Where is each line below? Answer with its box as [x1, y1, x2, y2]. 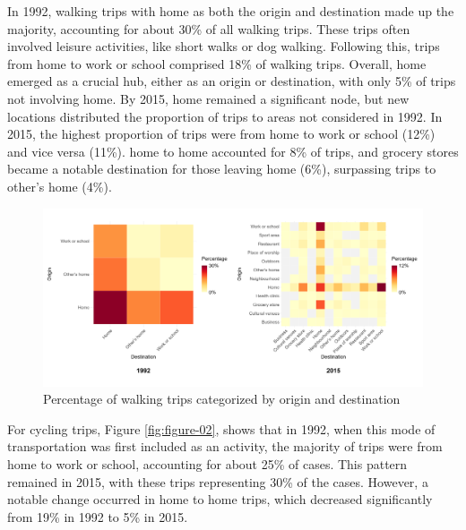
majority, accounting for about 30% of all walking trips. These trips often [7, 19, 410, 38]
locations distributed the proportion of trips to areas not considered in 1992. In [7, 107, 443, 125]
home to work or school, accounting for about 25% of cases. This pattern [7, 455, 408, 474]
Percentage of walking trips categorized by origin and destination [43, 389, 401, 408]
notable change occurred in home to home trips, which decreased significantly [7, 490, 433, 509]
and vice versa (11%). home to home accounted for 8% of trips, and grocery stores [7, 141, 459, 160]
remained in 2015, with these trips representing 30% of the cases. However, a [7, 472, 428, 491]
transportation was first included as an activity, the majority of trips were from [7, 437, 443, 456]
